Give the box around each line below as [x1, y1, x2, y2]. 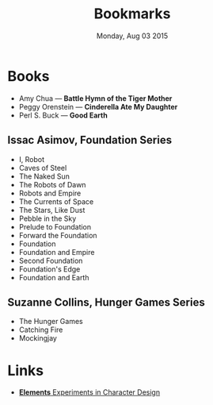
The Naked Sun [18, 172, 70, 181]
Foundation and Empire [18, 247, 95, 256]
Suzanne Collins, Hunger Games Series [7, 295, 205, 309]
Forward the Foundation [18, 230, 97, 240]
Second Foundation [18, 256, 83, 265]
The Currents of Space [18, 196, 94, 206]
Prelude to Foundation [18, 222, 92, 231]
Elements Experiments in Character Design [18, 388, 160, 397]
